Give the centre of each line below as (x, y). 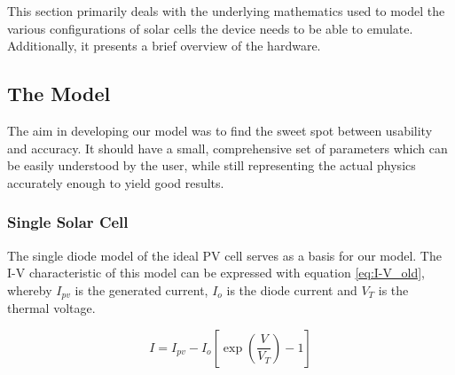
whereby (30, 289)
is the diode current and (292, 289)
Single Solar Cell (68, 222)
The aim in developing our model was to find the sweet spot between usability (220, 130)
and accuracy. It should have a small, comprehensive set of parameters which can (227, 148)
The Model (59, 94)
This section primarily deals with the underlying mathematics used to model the (226, 11)
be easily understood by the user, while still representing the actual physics (212, 165)
